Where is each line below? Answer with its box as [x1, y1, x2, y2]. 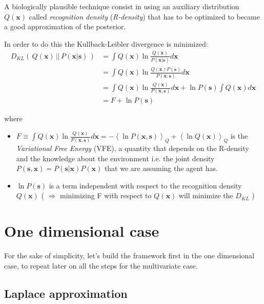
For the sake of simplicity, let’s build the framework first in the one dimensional [4, 250, 255, 261]
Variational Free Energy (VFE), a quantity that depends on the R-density [16, 143, 249, 154]
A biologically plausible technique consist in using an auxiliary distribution [4, 1, 239, 11]
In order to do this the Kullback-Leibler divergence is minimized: [4, 38, 208, 49]
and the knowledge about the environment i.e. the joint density [16, 153, 215, 163]
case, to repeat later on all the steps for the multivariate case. [4, 260, 198, 271]
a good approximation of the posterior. [4, 21, 126, 32]
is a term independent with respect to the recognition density [49, 180, 242, 191]
